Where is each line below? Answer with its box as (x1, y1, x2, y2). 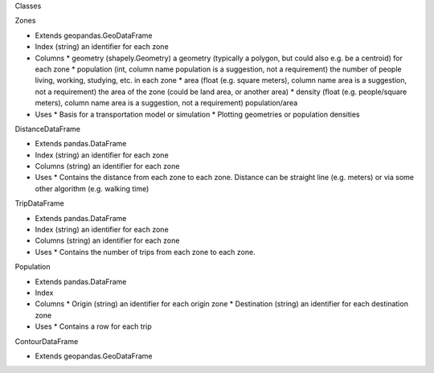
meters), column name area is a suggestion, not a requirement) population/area (35, 98, 298, 108)
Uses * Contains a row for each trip (35, 322, 152, 331)
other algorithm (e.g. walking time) (35, 183, 149, 193)
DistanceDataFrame (14, 124, 80, 133)
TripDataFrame (14, 199, 64, 208)
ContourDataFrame (14, 336, 79, 346)
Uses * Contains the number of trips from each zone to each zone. (35, 247, 256, 256)
